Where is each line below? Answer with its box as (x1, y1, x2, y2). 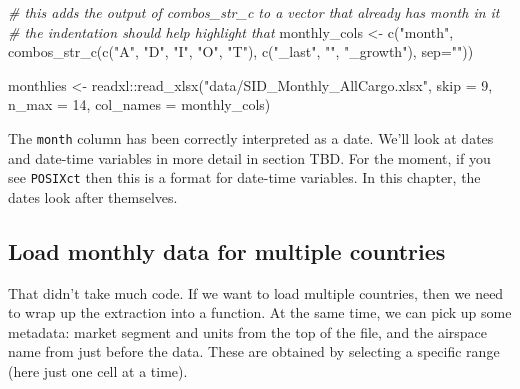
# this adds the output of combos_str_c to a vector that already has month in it (8, 2, 500, 22)
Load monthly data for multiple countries (8, 235, 446, 266)
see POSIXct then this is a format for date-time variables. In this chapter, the (8, 167, 481, 188)
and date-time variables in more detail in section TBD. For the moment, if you (8, 147, 491, 168)
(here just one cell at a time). (8, 361, 188, 382)
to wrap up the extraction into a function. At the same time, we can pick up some (8, 302, 512, 323)
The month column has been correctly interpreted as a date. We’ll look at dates (8, 127, 494, 148)
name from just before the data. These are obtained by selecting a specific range (8, 341, 500, 362)
